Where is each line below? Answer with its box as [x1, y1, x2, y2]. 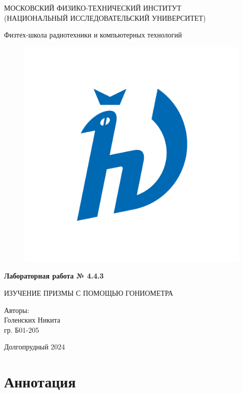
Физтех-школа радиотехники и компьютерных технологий [4, 29, 182, 40]
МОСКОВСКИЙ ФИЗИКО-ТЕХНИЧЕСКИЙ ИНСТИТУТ [4, 3, 181, 13]
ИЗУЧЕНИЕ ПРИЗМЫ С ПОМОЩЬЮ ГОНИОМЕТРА [4, 287, 173, 298]
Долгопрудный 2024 [4, 341, 65, 352]
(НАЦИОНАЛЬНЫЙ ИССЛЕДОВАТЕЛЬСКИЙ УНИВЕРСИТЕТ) [4, 12, 206, 23]
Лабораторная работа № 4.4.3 [4, 270, 104, 281]
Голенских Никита [4, 314, 60, 325]
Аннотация [4, 371, 76, 392]
